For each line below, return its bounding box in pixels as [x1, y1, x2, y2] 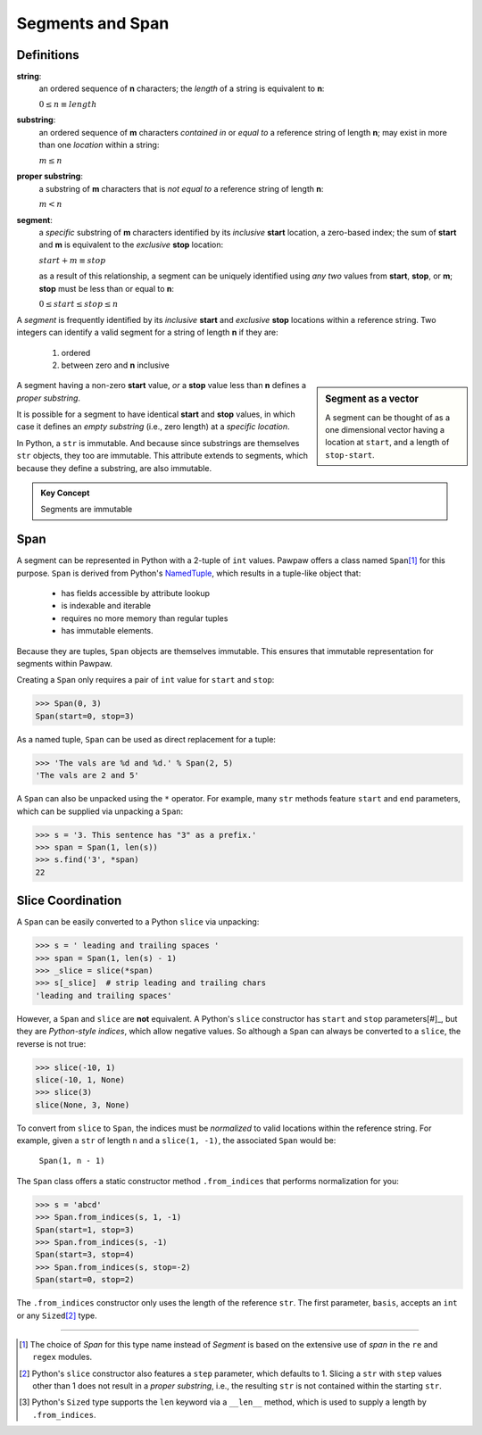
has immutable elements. [61, 626, 154, 636]
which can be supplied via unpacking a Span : [16, 806, 184, 817]
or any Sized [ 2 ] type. [16, 1310, 97, 1321]
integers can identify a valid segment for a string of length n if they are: [16, 327, 278, 338]
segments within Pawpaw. [16, 659, 113, 669]
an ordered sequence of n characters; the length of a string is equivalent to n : [38, 83, 325, 94]
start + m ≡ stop [38, 255, 106, 265]
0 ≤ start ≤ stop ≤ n [38, 299, 119, 310]
